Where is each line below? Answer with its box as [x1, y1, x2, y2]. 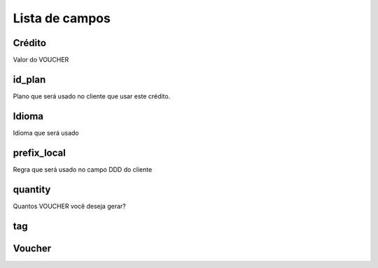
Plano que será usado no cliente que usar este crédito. [13, 91, 171, 100]
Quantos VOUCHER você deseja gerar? [13, 202, 126, 210]
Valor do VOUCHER [13, 56, 69, 64]
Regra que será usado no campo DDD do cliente [13, 165, 153, 174]
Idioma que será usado [13, 128, 80, 137]
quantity [13, 184, 51, 195]
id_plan [13, 73, 46, 85]
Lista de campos [13, 10, 111, 26]
